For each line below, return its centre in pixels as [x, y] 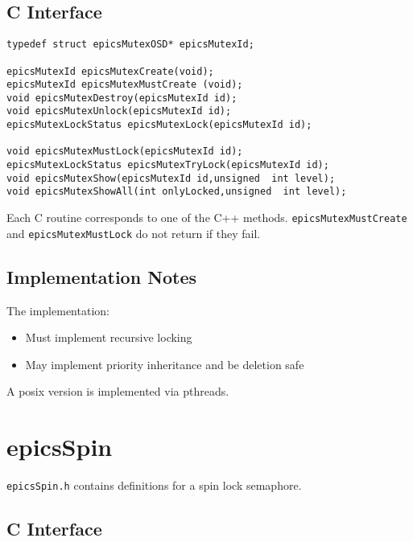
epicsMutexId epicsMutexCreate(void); [110, 71]
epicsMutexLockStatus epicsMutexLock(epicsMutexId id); [159, 125]
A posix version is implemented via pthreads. [118, 391]
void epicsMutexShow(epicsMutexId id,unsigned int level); [171, 178]
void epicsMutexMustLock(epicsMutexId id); [125, 152]
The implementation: [58, 310]
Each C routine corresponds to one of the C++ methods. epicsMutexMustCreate [207, 218]
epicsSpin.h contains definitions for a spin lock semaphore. [154, 485]
